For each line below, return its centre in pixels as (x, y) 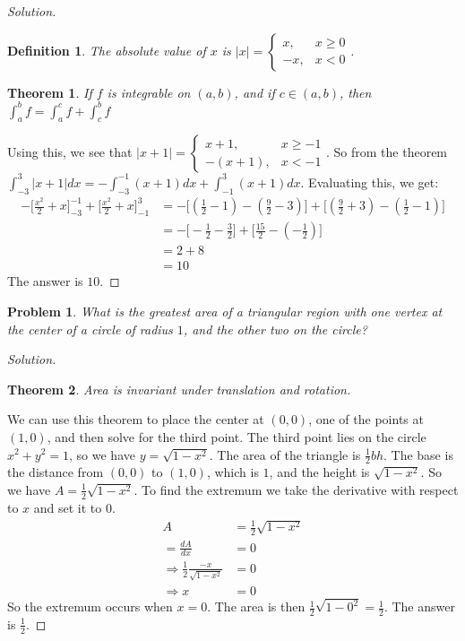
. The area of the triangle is (285, 454)
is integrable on (149, 92)
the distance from (56, 472)
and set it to (68, 507)
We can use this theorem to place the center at (136, 419)
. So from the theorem (387, 152)
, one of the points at (366, 419)
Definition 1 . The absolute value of (107, 50)
